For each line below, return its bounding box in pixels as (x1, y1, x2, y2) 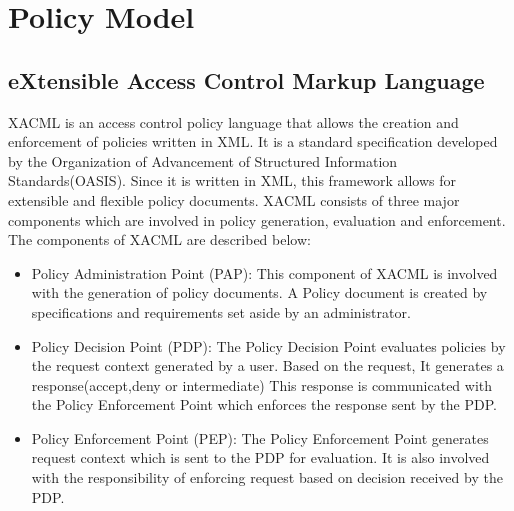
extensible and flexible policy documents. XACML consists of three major (8, 189, 460, 210)
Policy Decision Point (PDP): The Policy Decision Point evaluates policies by (31, 335, 506, 356)
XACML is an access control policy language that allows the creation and (8, 111, 459, 132)
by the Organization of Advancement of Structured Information (8, 150, 398, 171)
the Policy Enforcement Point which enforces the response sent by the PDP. (31, 394, 497, 415)
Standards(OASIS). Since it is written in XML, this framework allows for (8, 170, 456, 191)
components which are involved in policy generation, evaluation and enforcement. (8, 209, 506, 230)
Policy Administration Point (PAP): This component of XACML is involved (31, 262, 498, 283)
